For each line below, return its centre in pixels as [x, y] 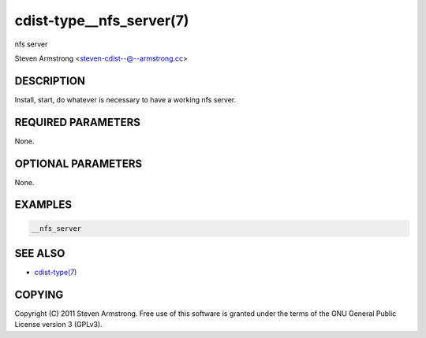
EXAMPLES [43, 205]
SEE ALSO [40, 253]
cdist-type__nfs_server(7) [102, 20]
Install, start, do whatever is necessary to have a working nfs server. [125, 99]
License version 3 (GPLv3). [58, 325]
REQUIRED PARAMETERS [78, 122]
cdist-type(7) [56, 273]
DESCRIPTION [50, 81]
